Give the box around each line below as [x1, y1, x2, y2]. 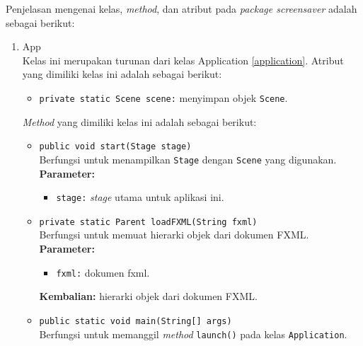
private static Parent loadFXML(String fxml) [39, 217, 258, 227]
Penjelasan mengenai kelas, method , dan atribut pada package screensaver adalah [6, 1, 357, 16]
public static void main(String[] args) [39, 316, 232, 326]
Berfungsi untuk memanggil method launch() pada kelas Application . [39, 326, 347, 341]
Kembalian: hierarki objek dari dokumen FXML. [39, 289, 258, 304]
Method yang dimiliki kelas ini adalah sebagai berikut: [22, 114, 257, 129]
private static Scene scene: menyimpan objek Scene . [39, 90, 288, 105]
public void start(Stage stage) [39, 142, 192, 152]
